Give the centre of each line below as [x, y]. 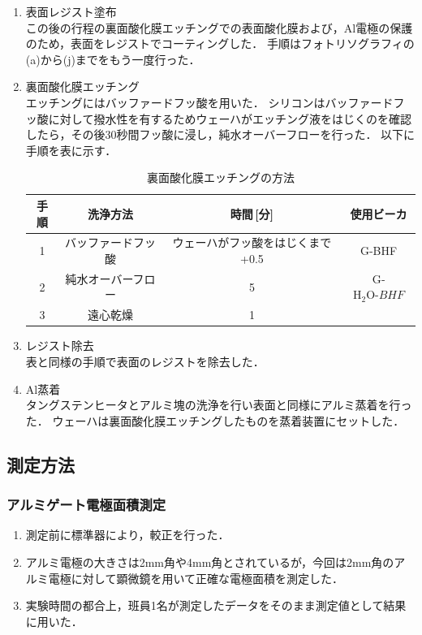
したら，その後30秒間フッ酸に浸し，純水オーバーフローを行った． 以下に [220, 134]
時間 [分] [252, 213]
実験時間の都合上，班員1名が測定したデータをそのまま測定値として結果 [216, 605]
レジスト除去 [60, 346]
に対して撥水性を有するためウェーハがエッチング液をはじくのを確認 [230, 118]
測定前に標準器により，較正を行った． [127, 535]
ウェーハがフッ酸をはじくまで [252, 242]
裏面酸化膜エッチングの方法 [220, 177]
